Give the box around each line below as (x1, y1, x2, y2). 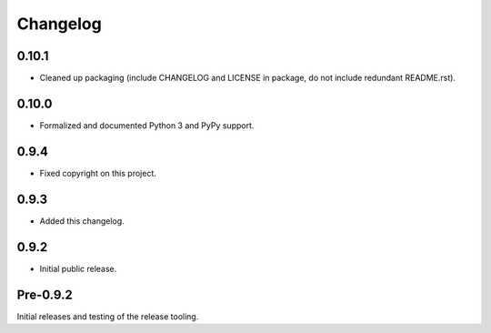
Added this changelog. (39, 215, 125, 227)
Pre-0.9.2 (16, 287, 73, 302)
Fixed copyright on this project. (39, 167, 156, 178)
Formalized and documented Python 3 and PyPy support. (39, 119, 255, 131)
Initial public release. (39, 263, 117, 274)
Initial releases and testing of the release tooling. (16, 310, 199, 322)
